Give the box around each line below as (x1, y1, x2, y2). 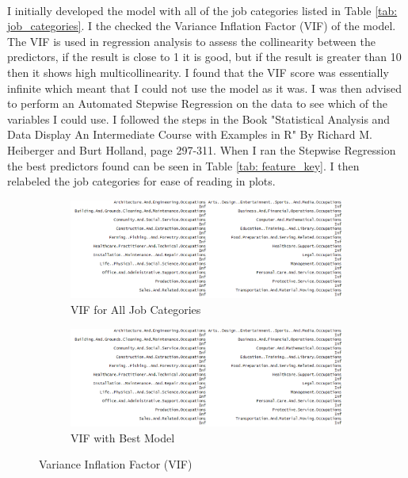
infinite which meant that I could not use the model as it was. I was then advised (7, 79, 402, 96)
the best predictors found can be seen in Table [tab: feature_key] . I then (7, 157, 360, 174)
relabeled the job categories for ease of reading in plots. (7, 173, 276, 189)
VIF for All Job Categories (71, 300, 201, 317)
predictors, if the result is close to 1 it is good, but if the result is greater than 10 (7, 48, 402, 65)
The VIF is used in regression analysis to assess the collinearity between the (7, 33, 376, 49)
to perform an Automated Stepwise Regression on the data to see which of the (7, 95, 388, 112)
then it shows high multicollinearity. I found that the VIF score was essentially (7, 63, 389, 80)
